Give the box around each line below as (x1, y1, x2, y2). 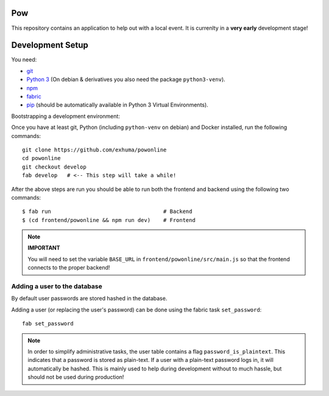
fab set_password (22, 320, 74, 327)
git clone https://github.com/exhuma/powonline (22, 146, 167, 153)
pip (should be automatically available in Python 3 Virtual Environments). (26, 101, 208, 109)
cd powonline (22, 155, 61, 162)
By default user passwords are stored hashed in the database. (11, 295, 168, 302)
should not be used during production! (27, 373, 124, 381)
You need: (11, 56, 37, 63)
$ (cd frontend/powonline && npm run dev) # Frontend (22, 217, 196, 223)
